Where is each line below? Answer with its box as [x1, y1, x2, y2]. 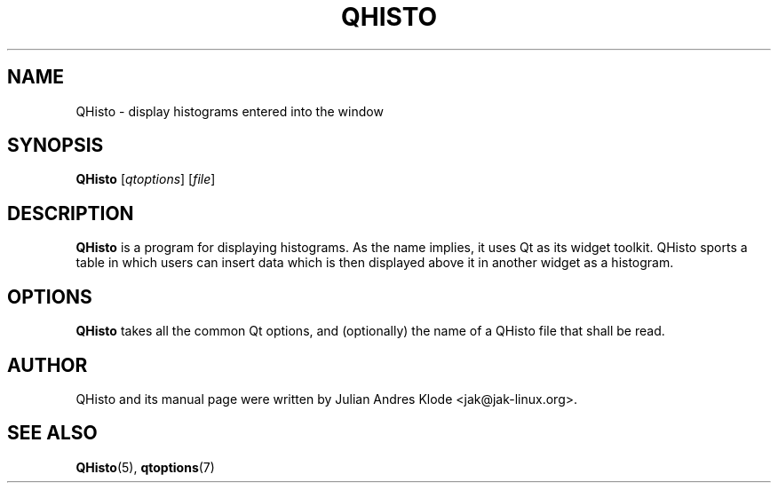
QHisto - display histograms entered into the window [75, 103, 384, 119]
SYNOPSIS [7, 134, 104, 157]
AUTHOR [7, 353, 88, 376]
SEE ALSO [7, 422, 98, 445]
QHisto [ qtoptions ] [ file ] [75, 171, 216, 187]
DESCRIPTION [7, 202, 134, 225]
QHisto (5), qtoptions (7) [75, 459, 215, 475]
